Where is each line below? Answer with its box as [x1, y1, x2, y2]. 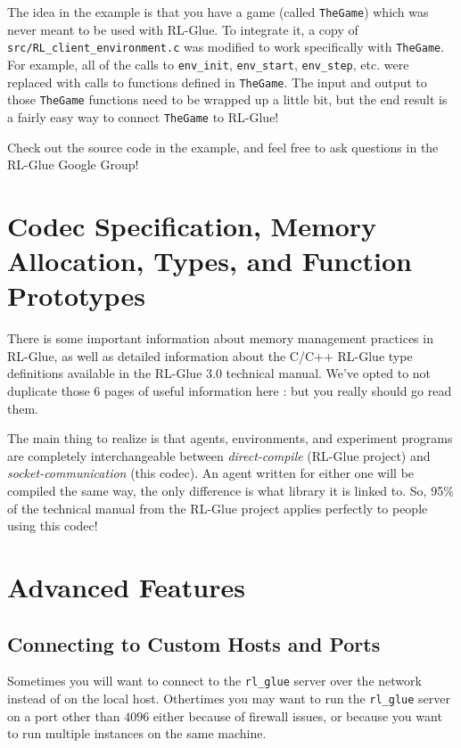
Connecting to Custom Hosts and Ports [7, 629, 381, 657]
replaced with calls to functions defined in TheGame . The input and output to [7, 72, 427, 91]
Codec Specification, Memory [7, 207, 377, 243]
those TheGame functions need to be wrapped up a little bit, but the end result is [7, 90, 448, 109]
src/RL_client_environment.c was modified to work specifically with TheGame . [7, 37, 445, 56]
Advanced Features [7, 568, 245, 604]
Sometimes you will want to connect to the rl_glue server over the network [7, 671, 422, 690]
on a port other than [7, 706, 120, 725]
